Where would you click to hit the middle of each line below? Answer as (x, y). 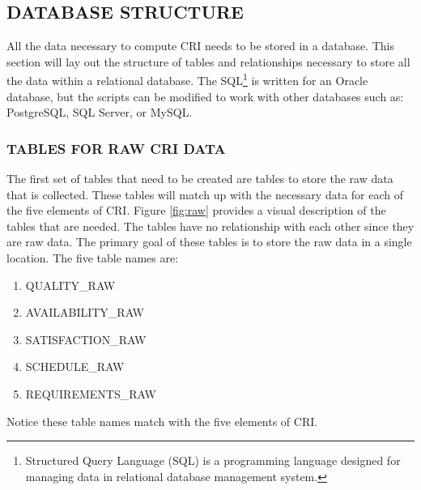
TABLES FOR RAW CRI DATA (116, 148)
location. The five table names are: (93, 258)
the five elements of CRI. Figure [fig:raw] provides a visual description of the (196, 210)
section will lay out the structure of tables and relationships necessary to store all (208, 61)
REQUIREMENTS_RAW (91, 393)
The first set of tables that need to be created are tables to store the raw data (200, 179)
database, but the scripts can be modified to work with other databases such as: (205, 96)
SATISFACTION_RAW (86, 339)
